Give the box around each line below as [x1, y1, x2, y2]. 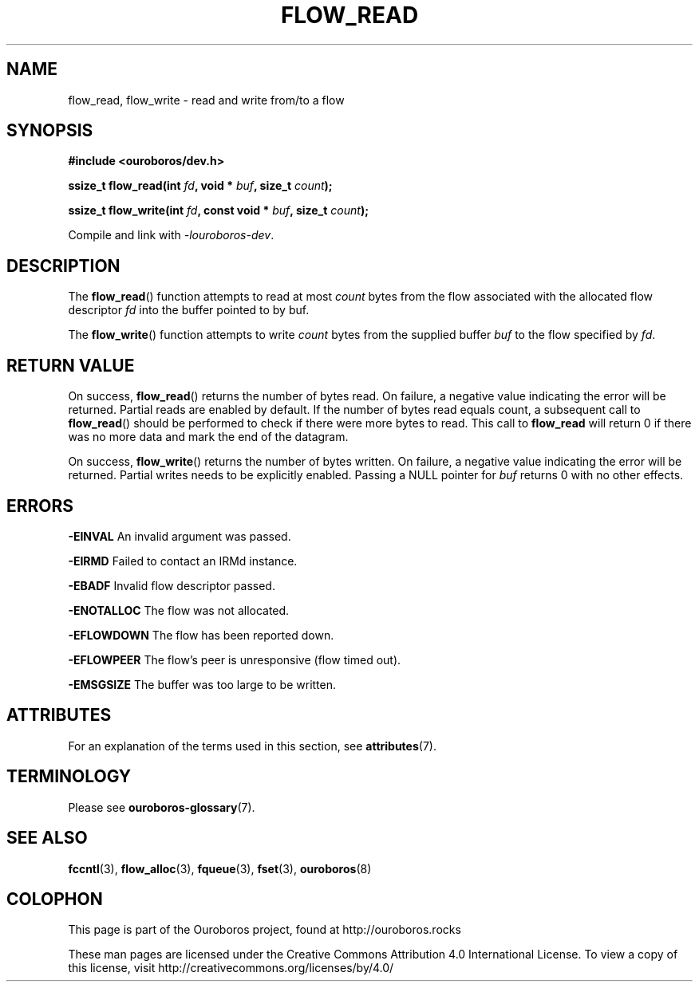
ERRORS [6, 495, 74, 516]
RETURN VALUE [6, 355, 135, 376]
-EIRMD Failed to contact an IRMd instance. [68, 553, 298, 568]
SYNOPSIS [6, 120, 93, 141]
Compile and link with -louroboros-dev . [68, 228, 274, 242]
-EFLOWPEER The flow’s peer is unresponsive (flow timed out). [68, 652, 401, 667]
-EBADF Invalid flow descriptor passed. [68, 578, 275, 592]
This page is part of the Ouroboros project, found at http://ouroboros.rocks [68, 923, 461, 937]
